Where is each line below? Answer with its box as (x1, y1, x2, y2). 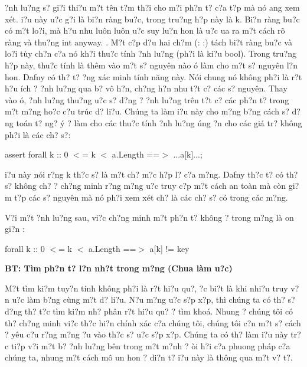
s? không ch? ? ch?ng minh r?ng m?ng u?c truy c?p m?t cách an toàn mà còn (5, 179, 286, 192)
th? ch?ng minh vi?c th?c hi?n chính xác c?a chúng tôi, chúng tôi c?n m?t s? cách (5, 316, 301, 329)
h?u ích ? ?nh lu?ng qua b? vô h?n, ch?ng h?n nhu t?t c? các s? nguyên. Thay (5, 82, 288, 94)
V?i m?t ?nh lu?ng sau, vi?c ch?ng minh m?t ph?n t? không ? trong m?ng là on (5, 211, 294, 223)
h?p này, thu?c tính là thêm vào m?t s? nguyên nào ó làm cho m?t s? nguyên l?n (5, 58, 298, 71)
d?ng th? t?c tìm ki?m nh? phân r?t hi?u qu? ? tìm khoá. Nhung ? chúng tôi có (5, 305, 293, 317)
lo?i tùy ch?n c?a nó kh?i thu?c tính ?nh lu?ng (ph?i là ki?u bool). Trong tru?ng (5, 47, 297, 60)
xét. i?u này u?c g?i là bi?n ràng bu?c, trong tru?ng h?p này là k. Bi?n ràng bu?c (5, 12, 300, 25)
